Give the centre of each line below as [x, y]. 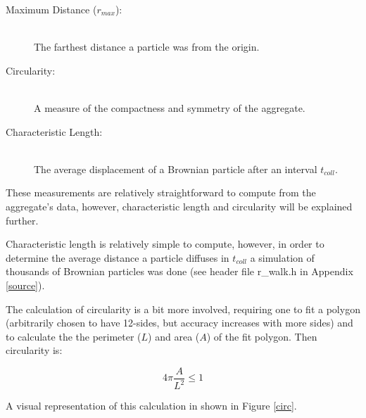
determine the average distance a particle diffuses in [118, 257]
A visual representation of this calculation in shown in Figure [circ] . [151, 406]
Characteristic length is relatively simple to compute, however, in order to [165, 244]
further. [22, 220]
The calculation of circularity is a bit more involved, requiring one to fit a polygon [183, 309]
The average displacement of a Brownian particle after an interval [176, 169]
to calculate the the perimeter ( [74, 336]
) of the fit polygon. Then [262, 336]
